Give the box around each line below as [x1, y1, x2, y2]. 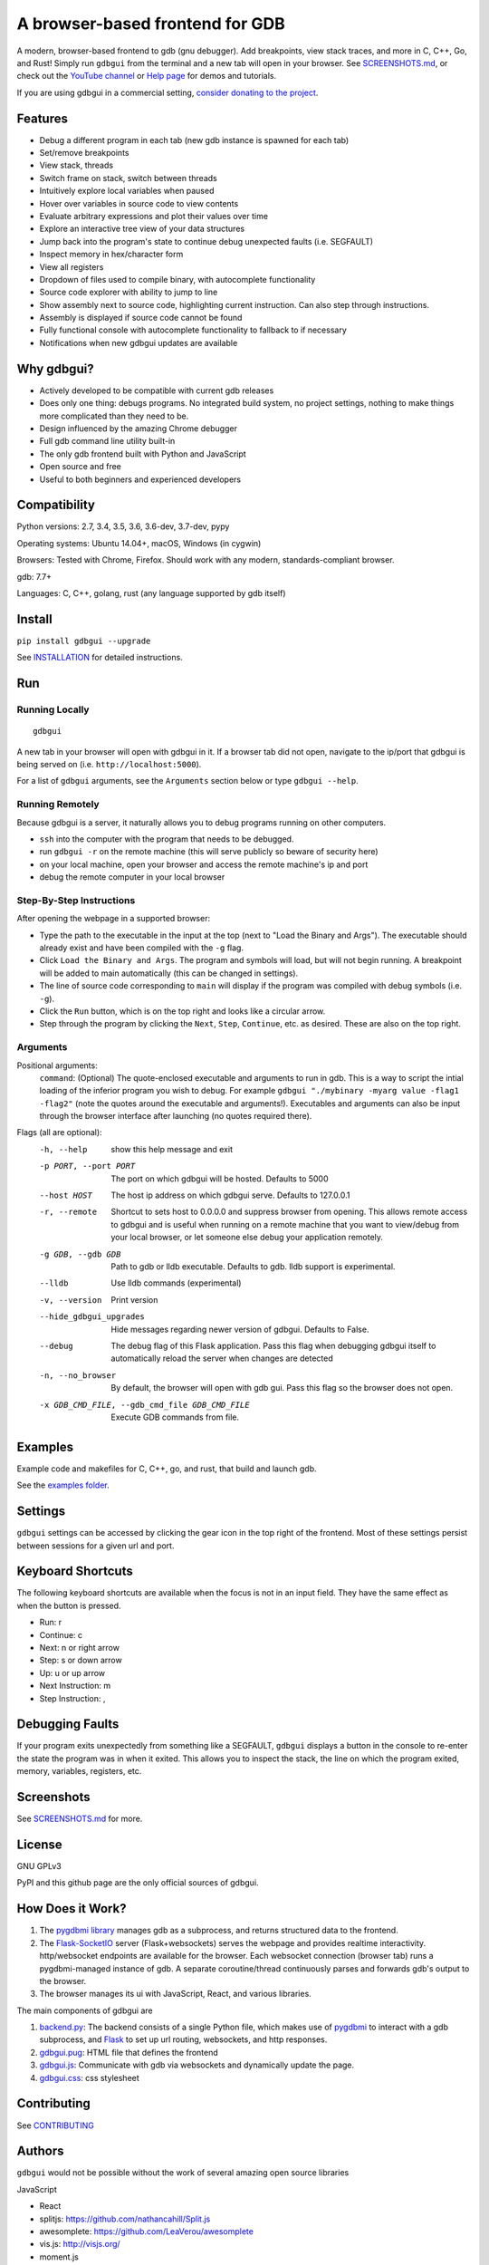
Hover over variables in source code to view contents [39, 198, 239, 208]
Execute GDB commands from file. [110, 1412, 240, 1422]
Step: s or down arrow [39, 1654, 122, 1666]
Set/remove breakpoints [39, 148, 129, 159]
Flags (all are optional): [16, 1127, 103, 1138]
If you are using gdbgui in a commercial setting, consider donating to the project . [16, 87, 319, 98]
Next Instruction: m [39, 1681, 111, 1692]
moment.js [39, 2251, 79, 2262]
